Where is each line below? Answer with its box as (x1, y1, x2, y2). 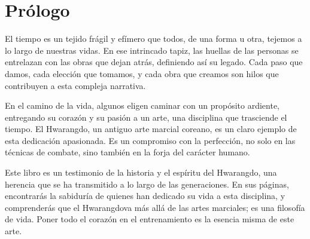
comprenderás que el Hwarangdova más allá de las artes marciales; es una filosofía (5, 201, 305, 213)
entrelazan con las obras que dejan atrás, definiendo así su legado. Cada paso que (5, 56, 303, 68)
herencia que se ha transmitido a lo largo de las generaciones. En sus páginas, (5, 177, 289, 190)
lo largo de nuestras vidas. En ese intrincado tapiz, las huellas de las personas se (5, 44, 299, 56)
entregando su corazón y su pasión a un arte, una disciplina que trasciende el (5, 111, 287, 123)
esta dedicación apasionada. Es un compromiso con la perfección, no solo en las (5, 134, 296, 146)
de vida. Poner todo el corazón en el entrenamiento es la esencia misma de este (5, 213, 294, 225)
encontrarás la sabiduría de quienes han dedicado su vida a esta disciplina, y (5, 189, 285, 202)
